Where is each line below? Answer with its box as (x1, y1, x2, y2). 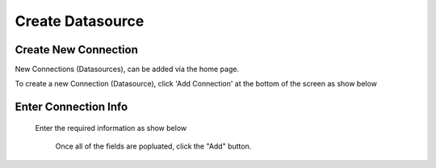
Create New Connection (15, 43, 139, 57)
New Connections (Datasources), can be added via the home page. (15, 65, 240, 74)
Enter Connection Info (15, 100, 128, 114)
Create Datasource (15, 12, 145, 30)
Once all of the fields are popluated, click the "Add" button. (55, 141, 252, 151)
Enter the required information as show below (35, 123, 187, 132)
